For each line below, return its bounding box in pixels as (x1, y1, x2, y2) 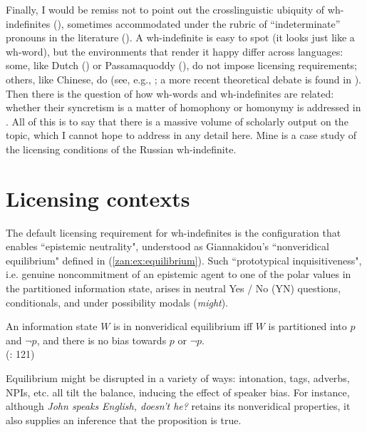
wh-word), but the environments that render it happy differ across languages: (6, 43, 343, 58)
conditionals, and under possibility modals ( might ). (6, 294, 229, 309)
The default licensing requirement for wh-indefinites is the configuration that (6, 225, 341, 240)
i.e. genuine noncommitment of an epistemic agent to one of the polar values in (6, 267, 351, 282)
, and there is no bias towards (36, 332, 167, 347)
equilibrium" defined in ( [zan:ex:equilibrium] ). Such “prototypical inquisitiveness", (6, 252, 362, 267)
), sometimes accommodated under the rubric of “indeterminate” (57, 16, 341, 31)
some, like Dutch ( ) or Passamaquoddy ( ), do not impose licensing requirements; (6, 58, 357, 73)
